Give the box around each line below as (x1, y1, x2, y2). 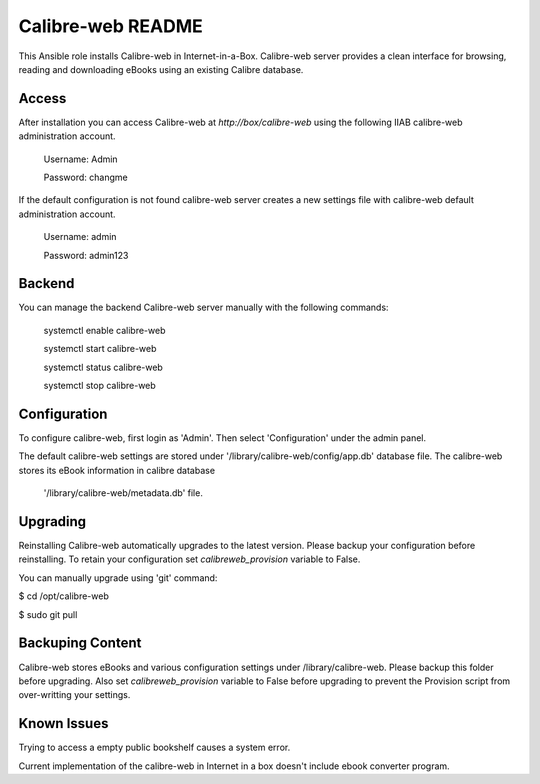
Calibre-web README (18, 15, 204, 37)
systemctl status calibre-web (43, 361, 164, 373)
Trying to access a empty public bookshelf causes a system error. (18, 741, 291, 754)
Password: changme (43, 171, 129, 184)
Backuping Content (18, 635, 142, 652)
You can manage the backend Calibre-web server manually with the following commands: (18, 301, 389, 314)
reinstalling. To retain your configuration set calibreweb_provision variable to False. (18, 553, 361, 565)
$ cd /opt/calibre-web (18, 590, 109, 602)
